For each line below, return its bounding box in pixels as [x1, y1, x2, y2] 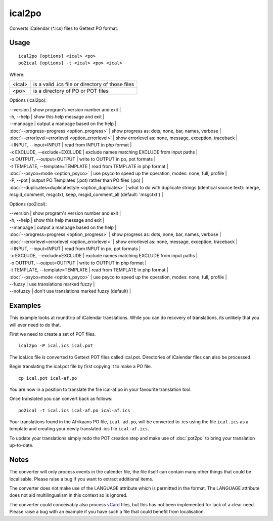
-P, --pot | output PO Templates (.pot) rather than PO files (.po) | [9, 177, 144, 183]
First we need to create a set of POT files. [9, 331, 96, 337]
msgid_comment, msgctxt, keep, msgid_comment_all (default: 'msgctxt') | [9, 191, 163, 197]
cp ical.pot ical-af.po [18, 375, 77, 381]
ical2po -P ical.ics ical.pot [18, 343, 94, 349]
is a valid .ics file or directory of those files [33, 81, 134, 88]
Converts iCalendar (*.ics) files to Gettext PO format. [9, 25, 118, 31]
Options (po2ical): [9, 201, 47, 207]
